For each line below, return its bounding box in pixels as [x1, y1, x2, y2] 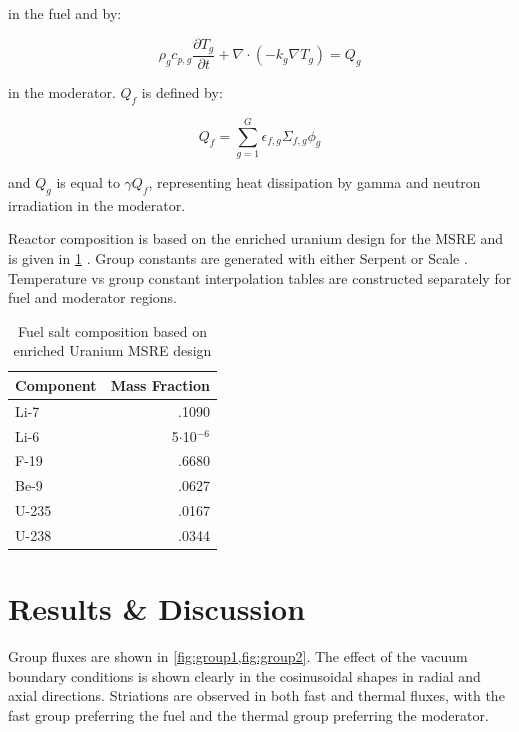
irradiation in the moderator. [8, 194, 186, 215]
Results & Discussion [8, 588, 306, 629]
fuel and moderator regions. [8, 287, 177, 308]
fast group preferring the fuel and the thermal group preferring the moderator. [8, 705, 489, 726]
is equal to [56, 172, 120, 192]
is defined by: [141, 82, 223, 103]
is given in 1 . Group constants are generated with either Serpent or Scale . [8, 247, 468, 268]
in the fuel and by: [8, 3, 122, 23]
